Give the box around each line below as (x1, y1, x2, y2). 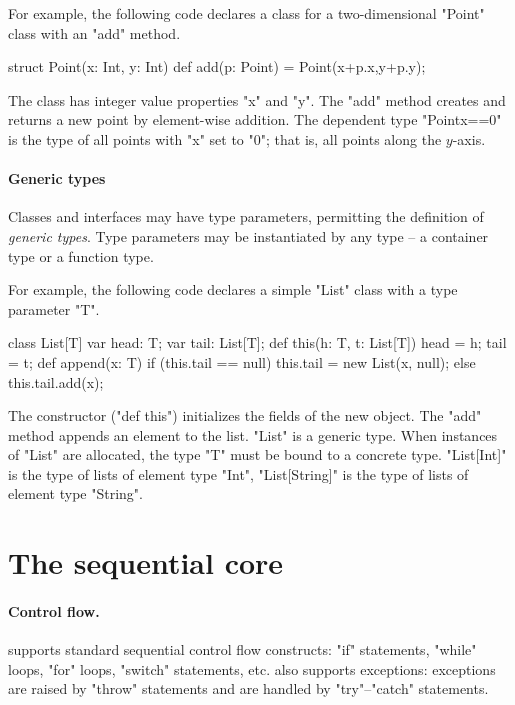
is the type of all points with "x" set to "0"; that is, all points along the (8, 128, 442, 149)
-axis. (452, 128, 486, 149)
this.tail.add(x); (8, 371, 104, 392)
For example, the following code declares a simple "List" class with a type (8, 279, 458, 300)
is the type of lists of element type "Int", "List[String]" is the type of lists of (8, 463, 469, 484)
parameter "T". (8, 298, 100, 319)
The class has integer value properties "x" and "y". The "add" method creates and (8, 89, 506, 110)
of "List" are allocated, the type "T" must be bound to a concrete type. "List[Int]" (8, 444, 507, 465)
